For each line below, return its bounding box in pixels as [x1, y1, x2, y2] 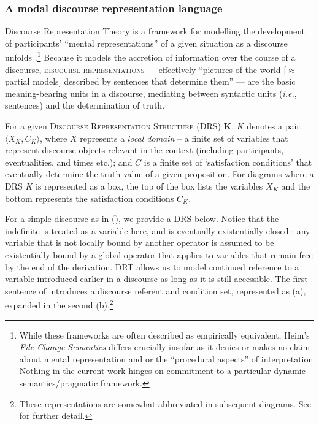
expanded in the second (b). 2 [5, 297, 113, 311]
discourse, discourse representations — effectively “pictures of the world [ [5, 63, 286, 75]
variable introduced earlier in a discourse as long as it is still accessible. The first [5, 272, 308, 285]
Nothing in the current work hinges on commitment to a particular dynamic [19, 364, 306, 377]
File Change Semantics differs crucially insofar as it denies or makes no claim [19, 340, 310, 353]
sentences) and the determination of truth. [5, 99, 165, 112]
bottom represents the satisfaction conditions [5, 191, 174, 204]
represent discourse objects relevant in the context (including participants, [5, 144, 284, 156]
